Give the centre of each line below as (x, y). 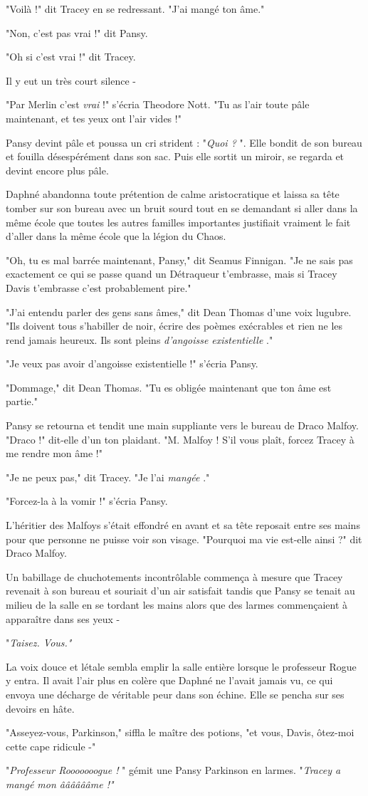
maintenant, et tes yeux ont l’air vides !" (94, 118)
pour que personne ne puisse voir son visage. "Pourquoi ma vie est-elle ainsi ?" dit (184, 539)
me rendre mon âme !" (54, 453)
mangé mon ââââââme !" (60, 784)
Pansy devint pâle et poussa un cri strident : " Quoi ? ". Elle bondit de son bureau (184, 142)
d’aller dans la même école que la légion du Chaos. (116, 236)
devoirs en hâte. (40, 708)
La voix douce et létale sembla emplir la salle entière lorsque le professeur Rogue (181, 666)
